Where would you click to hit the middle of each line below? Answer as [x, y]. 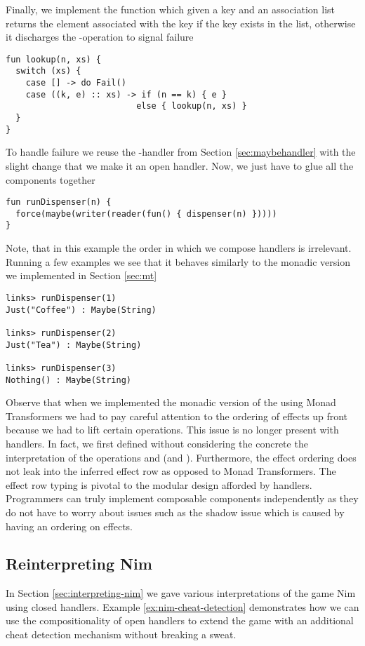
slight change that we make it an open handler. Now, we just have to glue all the [180, 165]
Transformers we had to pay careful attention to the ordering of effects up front [177, 416]
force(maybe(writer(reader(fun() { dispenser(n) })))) [146, 214]
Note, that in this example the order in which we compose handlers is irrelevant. [179, 248]
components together [51, 179]
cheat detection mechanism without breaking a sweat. [121, 634]
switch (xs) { [48, 71]
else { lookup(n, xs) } [192, 106]
